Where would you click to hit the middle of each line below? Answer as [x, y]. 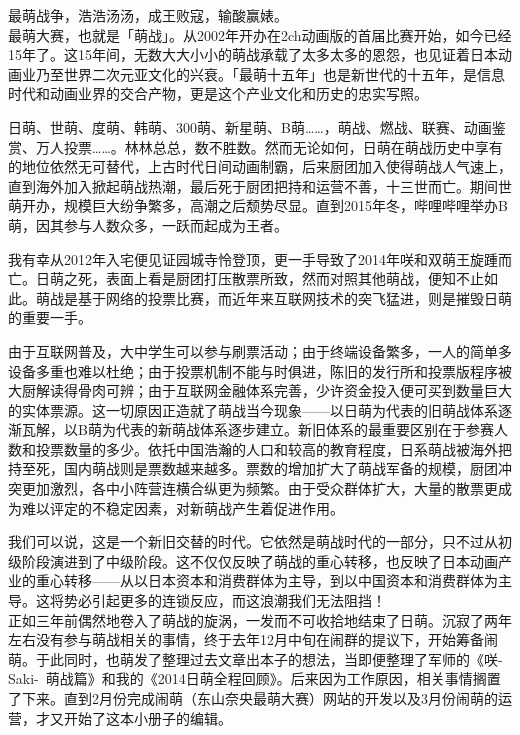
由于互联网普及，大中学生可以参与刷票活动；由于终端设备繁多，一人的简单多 [260, 350]
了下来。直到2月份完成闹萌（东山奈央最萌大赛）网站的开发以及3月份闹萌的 [253, 698]
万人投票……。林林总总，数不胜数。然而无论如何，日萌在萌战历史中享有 [269, 146]
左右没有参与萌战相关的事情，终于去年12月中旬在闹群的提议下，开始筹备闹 [253, 639]
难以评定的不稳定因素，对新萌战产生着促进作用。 [182, 507]
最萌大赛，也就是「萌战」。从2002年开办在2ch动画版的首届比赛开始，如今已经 [260, 34]
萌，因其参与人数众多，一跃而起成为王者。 [148, 224]
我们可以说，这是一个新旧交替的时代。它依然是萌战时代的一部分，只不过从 [253, 541]
